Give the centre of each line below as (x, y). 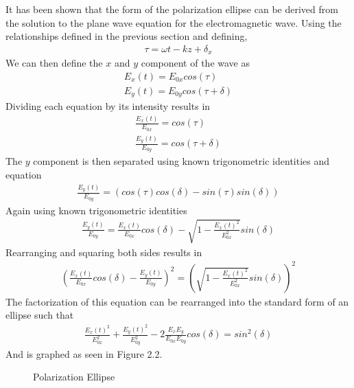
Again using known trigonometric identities (96, 210)
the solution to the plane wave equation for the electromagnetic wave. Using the (174, 22)
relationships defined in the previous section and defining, (127, 36)
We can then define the (54, 63)
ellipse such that (40, 315)
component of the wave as (196, 63)
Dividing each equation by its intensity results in (108, 106)
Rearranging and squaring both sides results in (104, 252)
